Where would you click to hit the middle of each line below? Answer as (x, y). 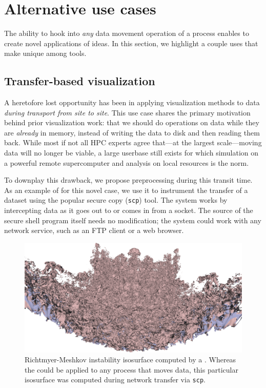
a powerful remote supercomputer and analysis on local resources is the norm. (127, 162)
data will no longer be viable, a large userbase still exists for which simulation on (131, 153)
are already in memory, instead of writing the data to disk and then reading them (132, 132)
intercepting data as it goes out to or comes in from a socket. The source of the (129, 210)
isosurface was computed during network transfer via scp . (115, 380)
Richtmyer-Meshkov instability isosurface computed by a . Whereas (130, 360)
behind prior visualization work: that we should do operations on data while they (132, 122)
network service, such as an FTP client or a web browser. (94, 230)
